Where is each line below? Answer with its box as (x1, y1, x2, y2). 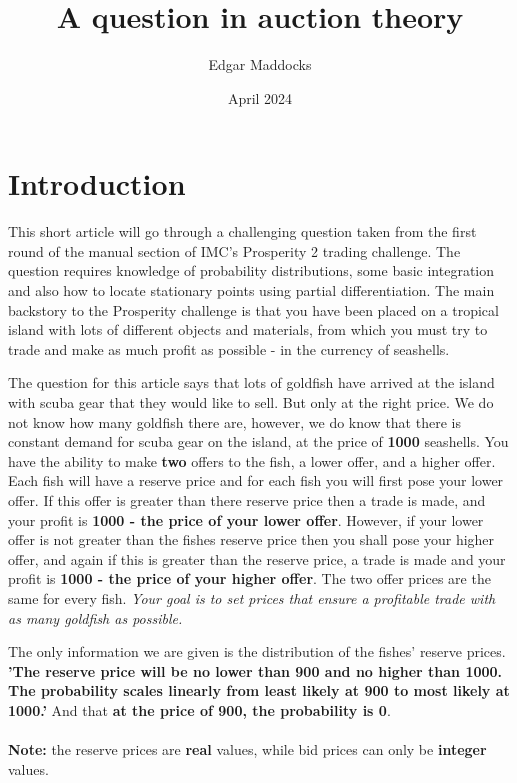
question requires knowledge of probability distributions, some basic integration (8, 260, 495, 281)
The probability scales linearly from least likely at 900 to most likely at (8, 680, 510, 701)
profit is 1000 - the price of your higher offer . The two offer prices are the (8, 568, 491, 589)
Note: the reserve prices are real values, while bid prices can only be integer (8, 739, 487, 760)
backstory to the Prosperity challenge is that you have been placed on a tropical (8, 299, 499, 320)
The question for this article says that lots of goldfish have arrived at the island (8, 372, 495, 393)
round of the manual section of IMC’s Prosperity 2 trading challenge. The (8, 240, 461, 261)
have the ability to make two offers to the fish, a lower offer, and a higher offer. (8, 450, 496, 471)
